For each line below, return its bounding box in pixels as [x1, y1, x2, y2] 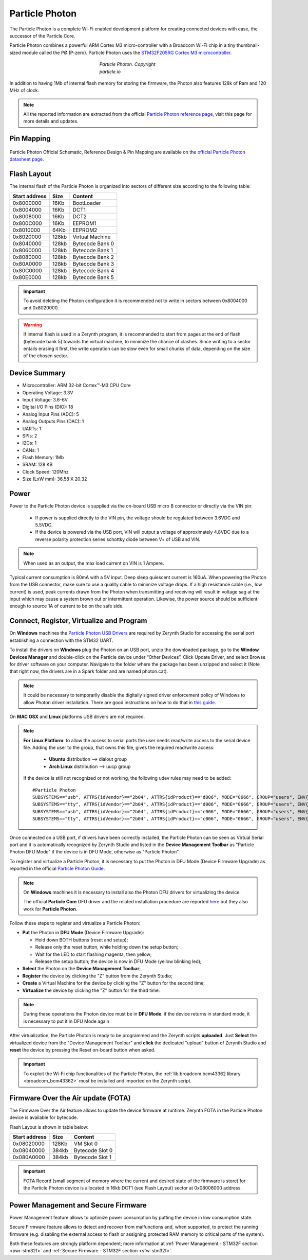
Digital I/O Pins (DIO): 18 [22, 404, 73, 410]
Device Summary [9, 369, 66, 378]
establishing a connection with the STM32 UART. [9, 637, 113, 643]
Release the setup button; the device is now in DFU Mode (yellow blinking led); [35, 958, 202, 965]
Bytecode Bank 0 [72, 240, 114, 247]
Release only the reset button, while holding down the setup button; [35, 944, 179, 950]
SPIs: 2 [22, 432, 37, 439]
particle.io [99, 68, 121, 75]
